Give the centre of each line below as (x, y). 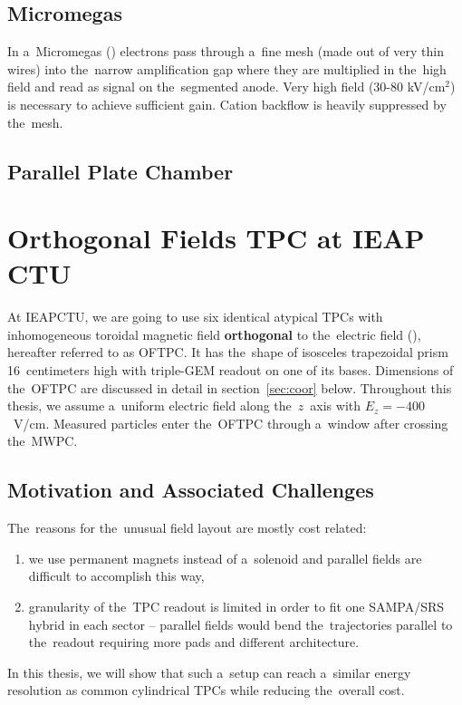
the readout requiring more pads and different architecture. (194, 642)
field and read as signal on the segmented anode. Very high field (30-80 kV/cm (226, 87)
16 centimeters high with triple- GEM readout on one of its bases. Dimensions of (231, 370)
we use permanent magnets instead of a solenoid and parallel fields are (225, 558)
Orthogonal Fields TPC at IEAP (216, 238)
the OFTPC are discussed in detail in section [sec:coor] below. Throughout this (230, 387)
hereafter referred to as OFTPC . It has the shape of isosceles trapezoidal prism (228, 352)
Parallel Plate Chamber (120, 171)
